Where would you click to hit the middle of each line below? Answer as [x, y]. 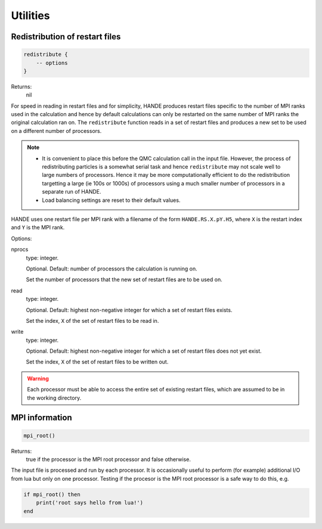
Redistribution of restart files [66, 37]
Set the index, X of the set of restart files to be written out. [97, 362]
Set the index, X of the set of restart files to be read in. [92, 320]
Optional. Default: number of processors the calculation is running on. [112, 269]
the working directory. [54, 398]
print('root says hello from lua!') [89, 503]
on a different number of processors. [56, 130]
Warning [38, 378]
